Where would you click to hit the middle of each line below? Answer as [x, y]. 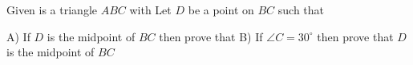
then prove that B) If [211, 36]
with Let [150, 10]
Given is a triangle [52, 10]
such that [301, 10]
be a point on [221, 10]
